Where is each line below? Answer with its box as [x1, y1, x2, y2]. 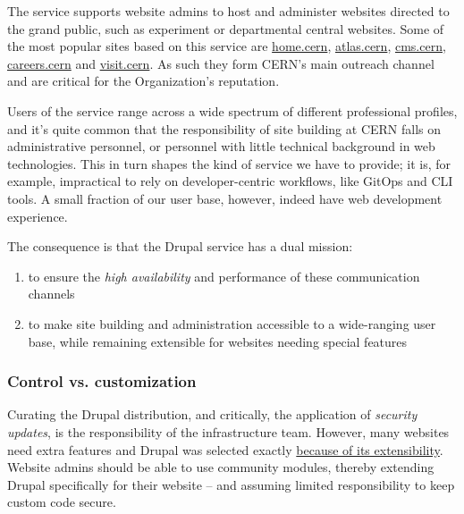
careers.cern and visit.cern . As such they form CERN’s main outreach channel [7, 54, 434, 72]
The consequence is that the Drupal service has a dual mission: [7, 237, 353, 256]
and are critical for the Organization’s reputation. [7, 72, 280, 90]
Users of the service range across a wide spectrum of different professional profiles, [7, 101, 458, 120]
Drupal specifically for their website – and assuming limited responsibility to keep [7, 475, 455, 493]
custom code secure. [7, 493, 116, 511]
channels [28, 284, 75, 303]
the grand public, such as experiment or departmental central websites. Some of [7, 19, 444, 38]
